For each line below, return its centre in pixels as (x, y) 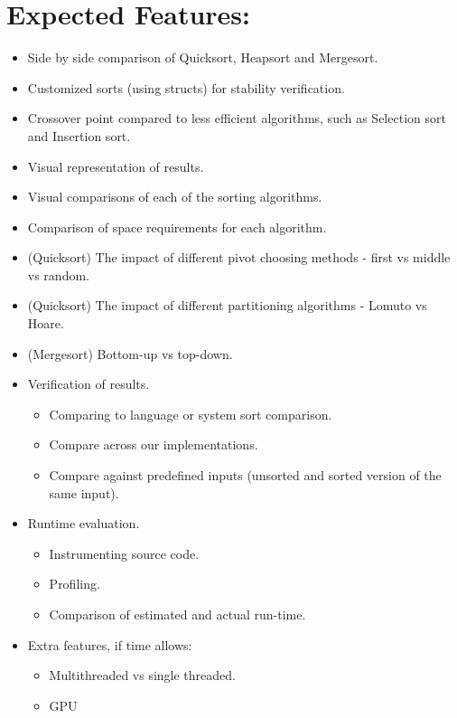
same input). (84, 492)
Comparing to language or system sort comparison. (191, 414)
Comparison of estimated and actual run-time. (177, 614)
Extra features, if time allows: (110, 644)
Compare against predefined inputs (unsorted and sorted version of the (245, 475)
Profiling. (75, 584)
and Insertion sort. (79, 135)
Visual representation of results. (116, 166)
